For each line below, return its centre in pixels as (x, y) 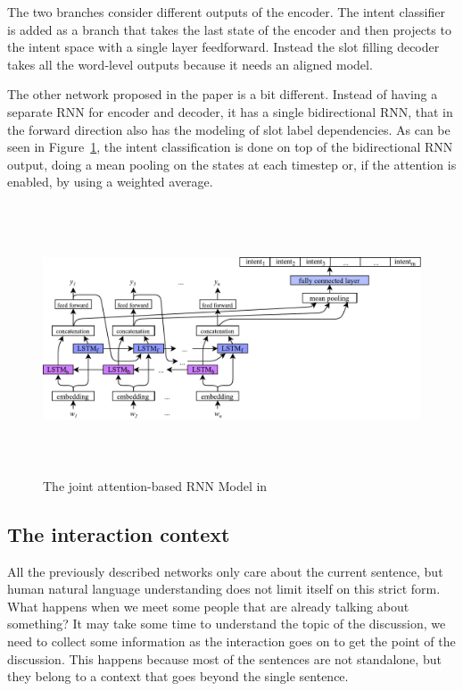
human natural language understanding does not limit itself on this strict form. (224, 589)
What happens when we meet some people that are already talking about (208, 606)
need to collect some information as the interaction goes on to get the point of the (231, 641)
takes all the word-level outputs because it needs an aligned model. (190, 64)
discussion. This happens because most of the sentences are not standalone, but (224, 658)
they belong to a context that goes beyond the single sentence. (178, 676)
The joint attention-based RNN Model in (155, 485)
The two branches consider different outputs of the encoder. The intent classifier (226, 12)
